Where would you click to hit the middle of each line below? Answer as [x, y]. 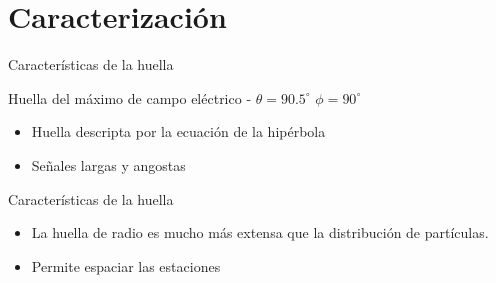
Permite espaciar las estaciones [126, 265]
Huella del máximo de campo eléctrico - [130, 97]
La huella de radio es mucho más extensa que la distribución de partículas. [260, 232]
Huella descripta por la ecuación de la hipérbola [178, 131]
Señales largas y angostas [108, 164]
